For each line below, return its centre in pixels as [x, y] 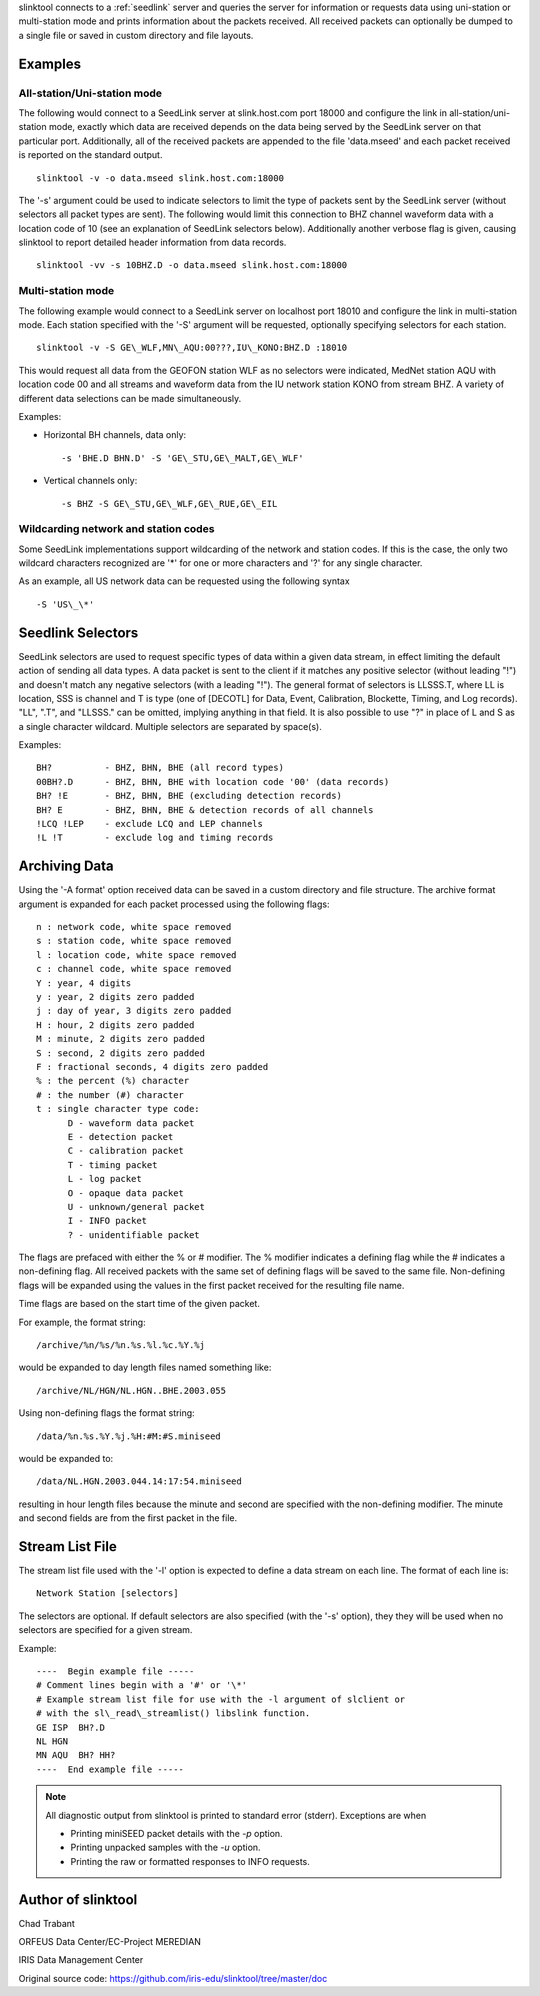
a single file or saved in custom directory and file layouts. [136, 35]
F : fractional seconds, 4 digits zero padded [152, 1066]
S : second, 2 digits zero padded [120, 1053]
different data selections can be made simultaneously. [130, 398]
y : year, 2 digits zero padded [115, 997]
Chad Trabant [46, 1923]
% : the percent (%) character [113, 1081]
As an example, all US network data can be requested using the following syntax [184, 581]
